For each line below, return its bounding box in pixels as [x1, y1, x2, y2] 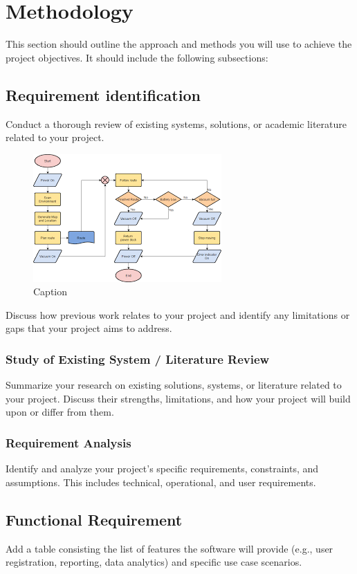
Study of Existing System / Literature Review [6, 351, 270, 367]
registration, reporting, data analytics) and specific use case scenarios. [6, 555, 302, 569]
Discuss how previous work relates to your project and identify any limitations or [6, 307, 350, 322]
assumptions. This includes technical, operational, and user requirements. [6, 474, 316, 489]
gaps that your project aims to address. [6, 321, 172, 335]
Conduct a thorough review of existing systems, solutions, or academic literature [6, 116, 347, 131]
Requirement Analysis [6, 434, 131, 451]
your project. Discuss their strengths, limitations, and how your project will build [6, 391, 351, 405]
